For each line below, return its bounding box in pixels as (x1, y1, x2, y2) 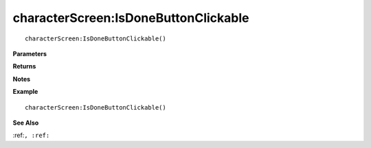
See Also (12, 119, 39, 127)
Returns (12, 62, 36, 71)
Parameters (12, 49, 47, 58)
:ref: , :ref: (12, 131, 50, 140)
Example (12, 88, 38, 96)
